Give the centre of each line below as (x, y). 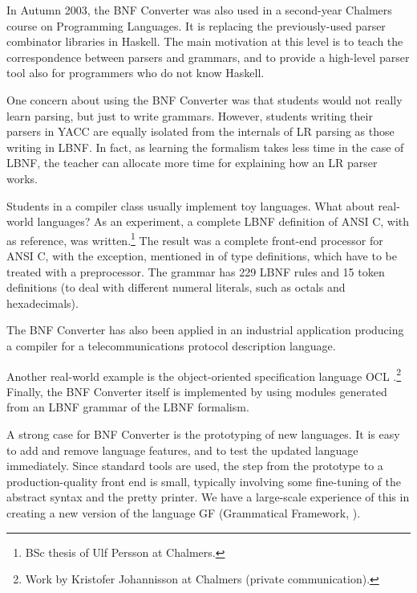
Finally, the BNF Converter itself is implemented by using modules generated (197, 391)
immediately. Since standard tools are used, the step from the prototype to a (195, 466)
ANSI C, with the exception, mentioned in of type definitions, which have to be (202, 255)
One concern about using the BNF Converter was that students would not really (204, 99)
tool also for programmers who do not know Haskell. (136, 73)
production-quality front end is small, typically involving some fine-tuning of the (204, 481)
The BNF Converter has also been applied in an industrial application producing (205, 330)
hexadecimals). (43, 303)
